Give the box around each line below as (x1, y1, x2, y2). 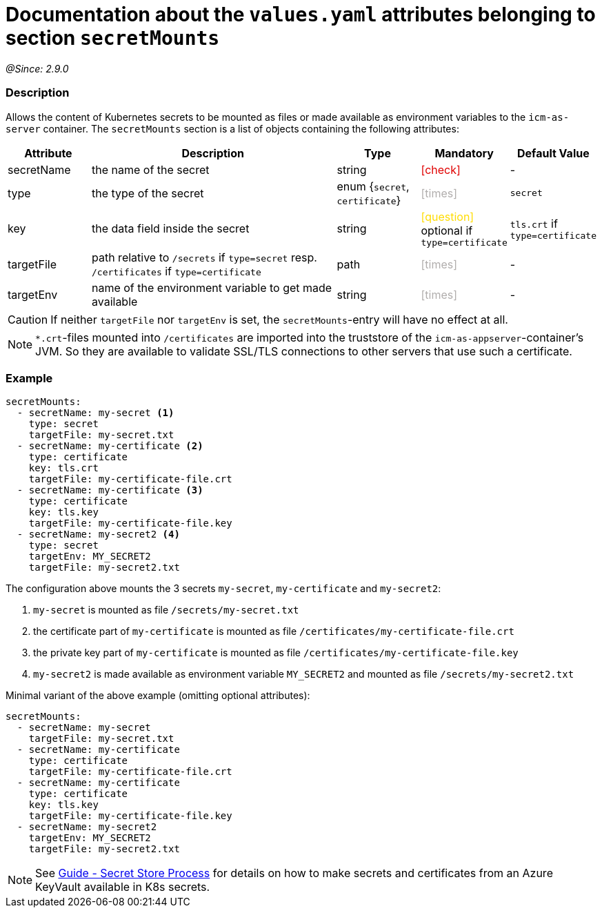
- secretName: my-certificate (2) (17, 440, 203, 452)
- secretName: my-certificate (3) (17, 484, 203, 496)
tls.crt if (510, 216, 558, 230)
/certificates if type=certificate (91, 264, 261, 278)
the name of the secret (91, 162, 210, 177)
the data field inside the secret (91, 222, 250, 235)
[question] (421, 209, 474, 224)
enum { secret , (337, 179, 410, 193)
